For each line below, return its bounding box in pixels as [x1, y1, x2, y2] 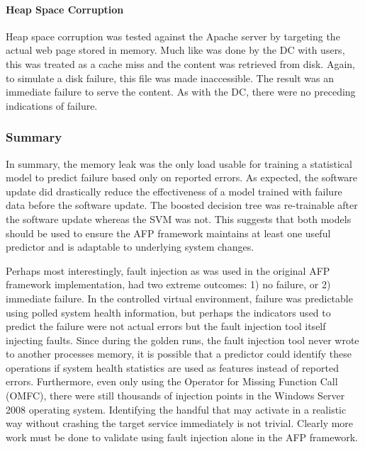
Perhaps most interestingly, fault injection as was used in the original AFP [6, 263, 330, 278]
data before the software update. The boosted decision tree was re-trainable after [6, 198, 358, 212]
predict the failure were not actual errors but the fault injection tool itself [6, 319, 326, 334]
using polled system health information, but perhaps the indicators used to [6, 305, 331, 319]
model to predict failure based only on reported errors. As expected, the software [6, 170, 358, 185]
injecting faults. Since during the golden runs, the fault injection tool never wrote [6, 332, 359, 347]
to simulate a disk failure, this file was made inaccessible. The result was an [6, 70, 335, 85]
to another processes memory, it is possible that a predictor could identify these [6, 346, 352, 361]
